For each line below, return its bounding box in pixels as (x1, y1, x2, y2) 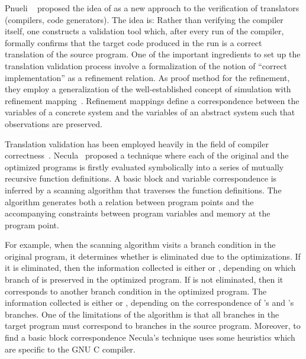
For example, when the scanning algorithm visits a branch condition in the (5, 238, 276, 251)
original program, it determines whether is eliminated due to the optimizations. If (5, 250, 301, 262)
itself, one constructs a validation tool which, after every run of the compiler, (5, 25, 284, 37)
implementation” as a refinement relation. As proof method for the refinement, (5, 71, 290, 83)
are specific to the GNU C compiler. (5, 342, 136, 355)
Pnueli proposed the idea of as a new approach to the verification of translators (5, 2, 299, 14)
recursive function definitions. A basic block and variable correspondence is (5, 172, 277, 185)
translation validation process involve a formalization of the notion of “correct (5, 59, 287, 72)
